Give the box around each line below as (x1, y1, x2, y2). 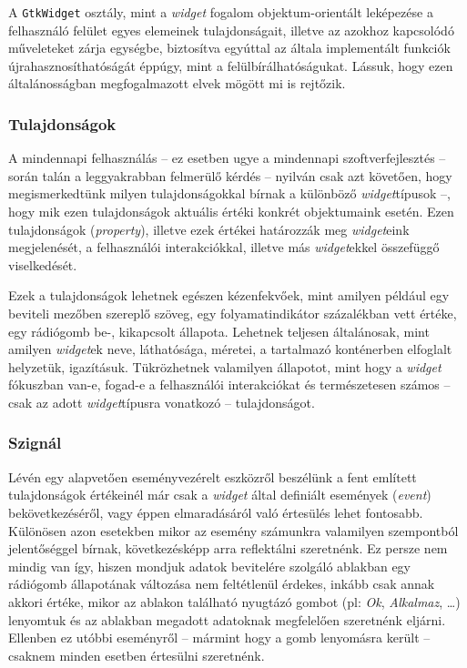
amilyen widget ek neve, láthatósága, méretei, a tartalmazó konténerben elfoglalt (8, 339, 452, 359)
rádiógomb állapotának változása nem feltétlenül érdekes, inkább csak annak (8, 574, 435, 593)
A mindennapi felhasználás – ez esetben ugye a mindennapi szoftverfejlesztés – (8, 148, 446, 167)
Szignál (8, 431, 62, 454)
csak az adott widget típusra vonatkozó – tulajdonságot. (8, 392, 315, 411)
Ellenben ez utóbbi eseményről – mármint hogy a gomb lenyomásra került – (8, 628, 431, 647)
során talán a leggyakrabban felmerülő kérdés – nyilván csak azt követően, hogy (8, 166, 452, 185)
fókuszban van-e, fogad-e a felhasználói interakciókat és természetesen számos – (8, 375, 451, 394)
